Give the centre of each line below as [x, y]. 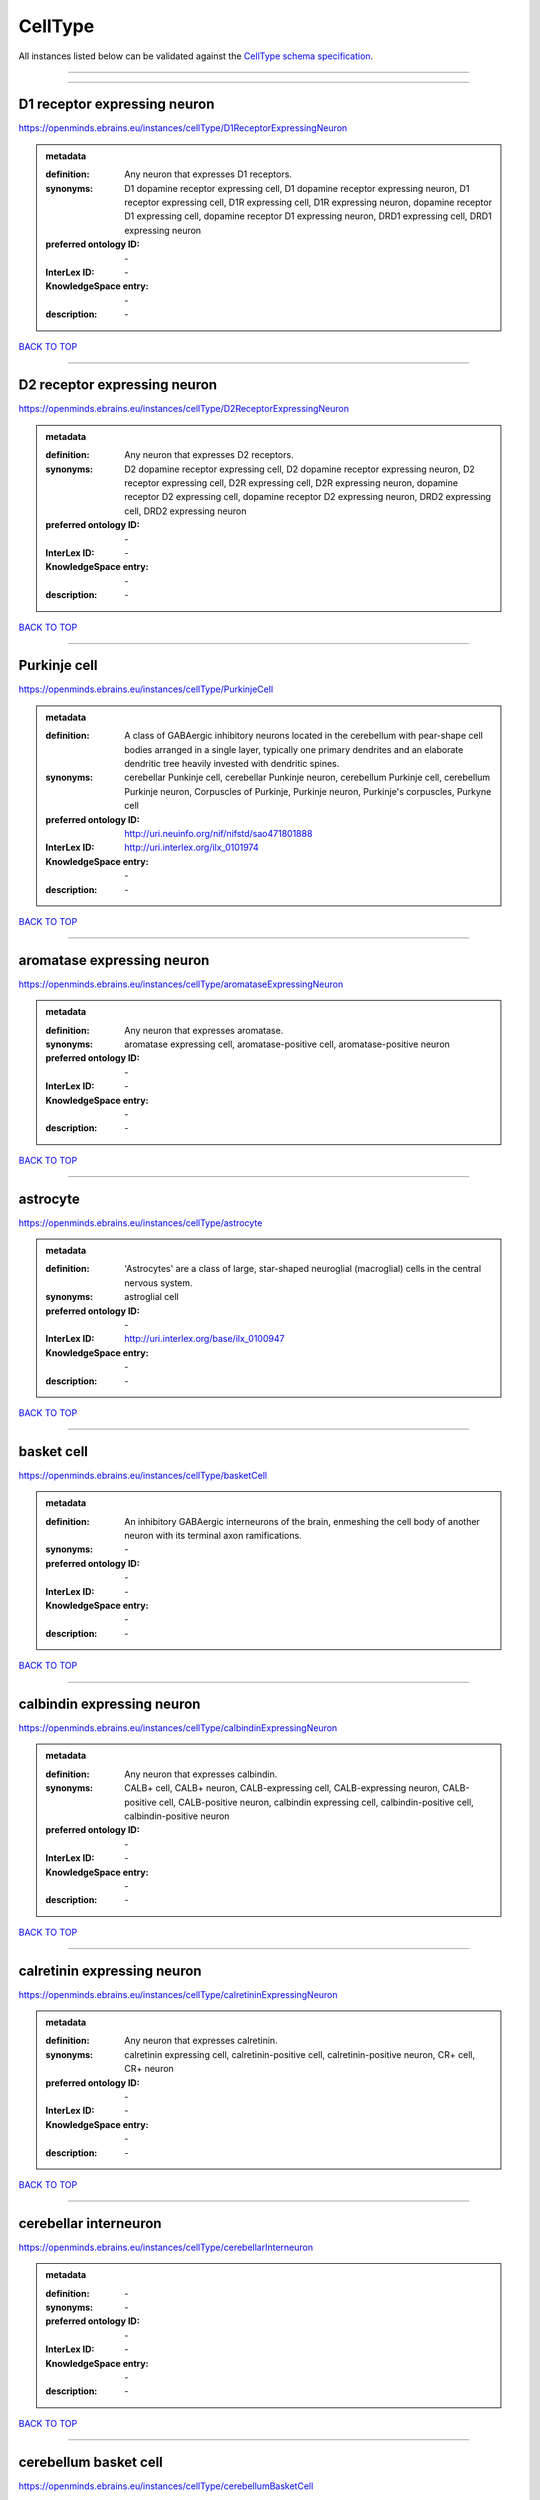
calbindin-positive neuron [177, 1816]
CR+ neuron [149, 2069]
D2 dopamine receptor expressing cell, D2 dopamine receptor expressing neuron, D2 [299, 469]
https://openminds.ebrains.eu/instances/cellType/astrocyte [140, 1222]
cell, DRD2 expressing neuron [185, 511]
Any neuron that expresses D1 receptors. [208, 174]
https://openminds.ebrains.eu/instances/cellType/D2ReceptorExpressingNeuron [184, 409]
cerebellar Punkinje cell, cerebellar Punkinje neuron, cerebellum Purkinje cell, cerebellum [307, 777]
